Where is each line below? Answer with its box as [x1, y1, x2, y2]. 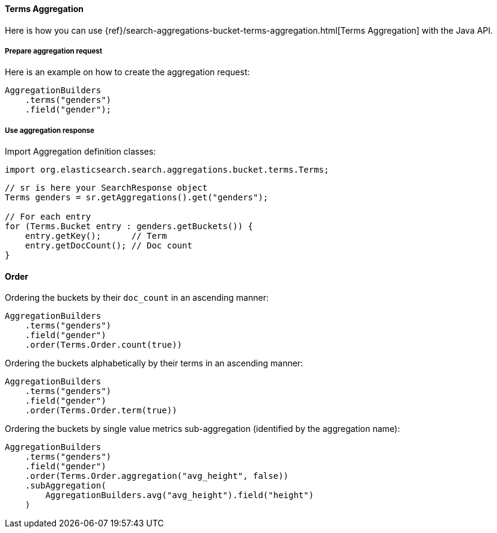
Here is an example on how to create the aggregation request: [5, 67, 250, 78]
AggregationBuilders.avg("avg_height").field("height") [45, 490, 314, 501]
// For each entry [5, 212, 91, 222]
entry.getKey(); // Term [25, 231, 167, 241]
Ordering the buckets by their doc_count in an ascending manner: [5, 292, 269, 303]
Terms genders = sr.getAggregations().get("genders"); [5, 193, 269, 203]
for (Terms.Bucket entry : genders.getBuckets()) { [5, 221, 254, 232]
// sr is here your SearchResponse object [5, 183, 208, 193]
